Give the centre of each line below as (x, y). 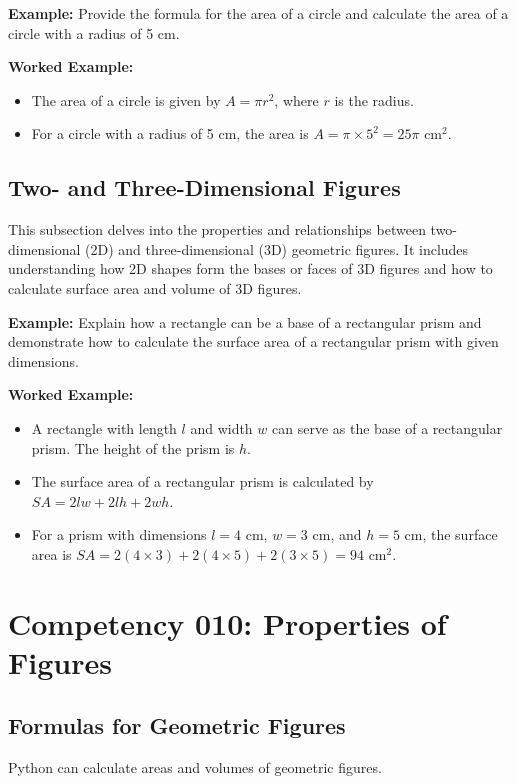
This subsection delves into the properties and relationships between (217, 229)
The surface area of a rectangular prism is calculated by (202, 481)
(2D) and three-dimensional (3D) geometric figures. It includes (277, 248)
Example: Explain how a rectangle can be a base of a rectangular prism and (245, 321)
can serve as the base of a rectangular (387, 427)
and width (221, 427)
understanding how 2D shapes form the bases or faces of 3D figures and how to (250, 268)
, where (296, 99)
